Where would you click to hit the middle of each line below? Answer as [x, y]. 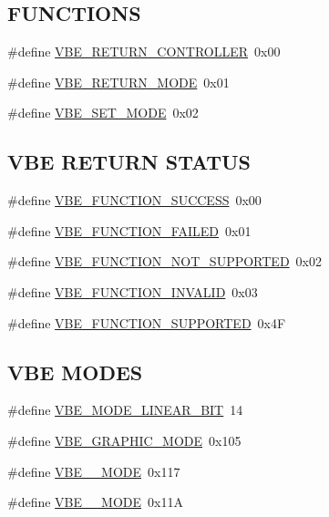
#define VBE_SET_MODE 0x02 [103, 113]
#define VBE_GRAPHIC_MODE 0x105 [124, 440]
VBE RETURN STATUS [129, 162]
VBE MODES [75, 372]
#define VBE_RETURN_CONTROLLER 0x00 [144, 52]
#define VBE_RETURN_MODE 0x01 [118, 82]
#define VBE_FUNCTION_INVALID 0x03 [133, 291]
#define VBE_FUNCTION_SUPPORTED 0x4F [147, 322]
